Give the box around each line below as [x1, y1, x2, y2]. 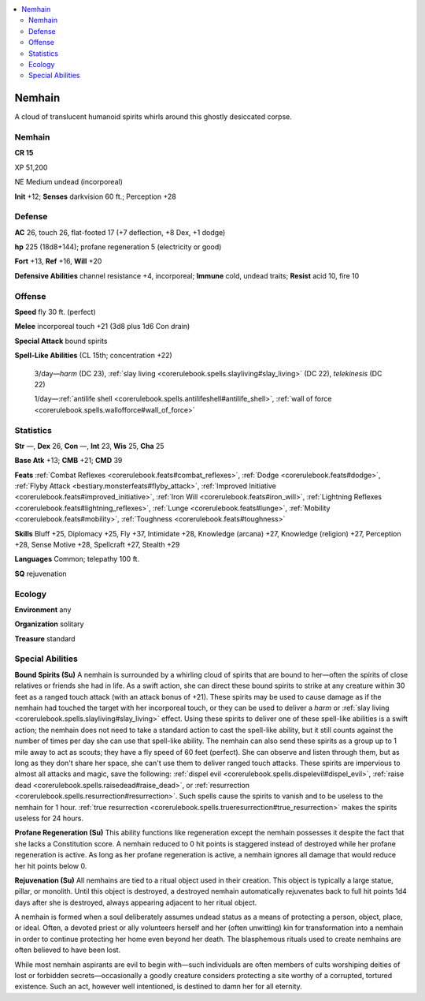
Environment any [14, 604, 72, 614]
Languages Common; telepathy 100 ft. [14, 555, 140, 564]
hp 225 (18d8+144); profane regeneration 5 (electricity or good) [14, 242, 222, 252]
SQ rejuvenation [14, 569, 67, 578]
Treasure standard [14, 633, 76, 643]
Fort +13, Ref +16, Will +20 [14, 256, 102, 266]
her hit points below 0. [14, 861, 87, 871]
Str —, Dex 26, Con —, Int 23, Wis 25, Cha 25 [14, 441, 164, 450]
